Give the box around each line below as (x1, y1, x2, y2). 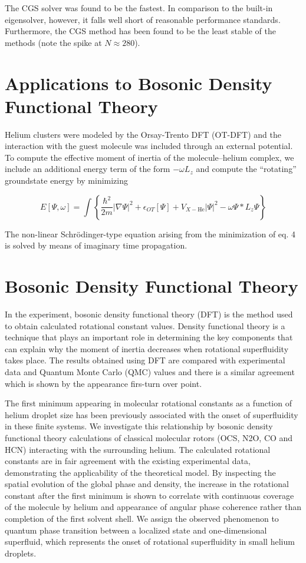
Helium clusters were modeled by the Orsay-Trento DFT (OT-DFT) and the (5, 128, 281, 140)
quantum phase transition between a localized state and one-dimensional (5, 524, 267, 536)
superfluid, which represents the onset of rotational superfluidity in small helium (5, 535, 295, 548)
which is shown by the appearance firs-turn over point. (5, 377, 202, 389)
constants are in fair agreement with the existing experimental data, (5, 455, 251, 467)
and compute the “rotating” (196, 163, 297, 175)
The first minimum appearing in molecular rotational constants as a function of (5, 397, 292, 409)
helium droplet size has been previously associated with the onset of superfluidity (5, 408, 298, 420)
